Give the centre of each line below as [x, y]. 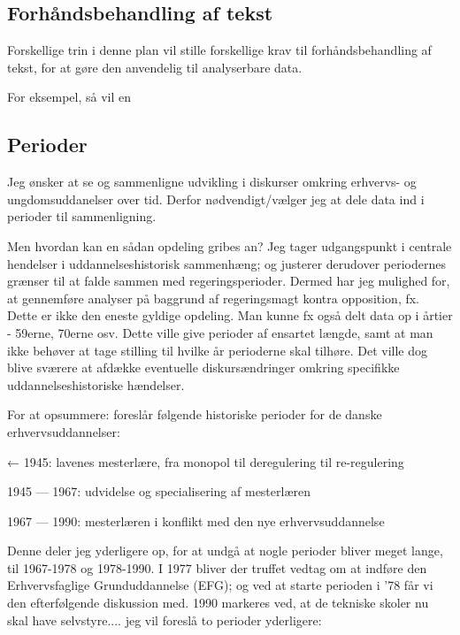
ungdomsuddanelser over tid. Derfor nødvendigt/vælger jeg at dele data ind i [216, 199]
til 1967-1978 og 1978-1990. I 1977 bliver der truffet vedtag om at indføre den [217, 567]
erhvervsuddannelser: [64, 431]
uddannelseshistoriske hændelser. [96, 384]
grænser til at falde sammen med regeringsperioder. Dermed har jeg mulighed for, [229, 281]
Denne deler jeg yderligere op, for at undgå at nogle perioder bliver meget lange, [225, 551]
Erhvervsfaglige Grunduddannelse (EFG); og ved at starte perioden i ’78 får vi [220, 585]
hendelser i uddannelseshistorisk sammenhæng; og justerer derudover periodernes [227, 263]
